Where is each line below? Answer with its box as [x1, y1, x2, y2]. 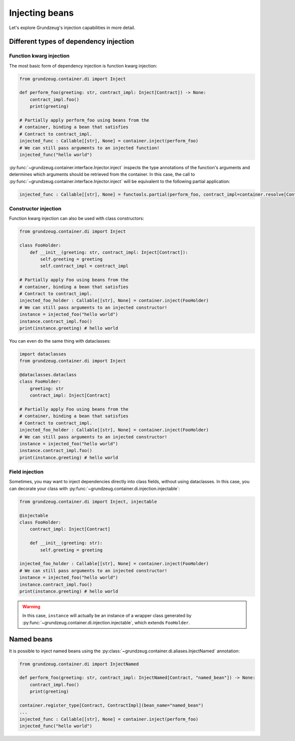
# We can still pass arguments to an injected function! [19, 145, 160, 150]
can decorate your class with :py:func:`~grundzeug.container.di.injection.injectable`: [9, 486, 180, 492]
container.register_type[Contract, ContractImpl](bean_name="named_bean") [19, 703, 204, 708]
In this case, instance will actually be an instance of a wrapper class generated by [22, 613, 192, 619]
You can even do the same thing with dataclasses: [9, 338, 111, 344]
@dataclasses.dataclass [19, 372, 77, 378]
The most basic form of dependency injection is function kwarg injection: [9, 63, 157, 69]
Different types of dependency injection [9, 37, 135, 46]
